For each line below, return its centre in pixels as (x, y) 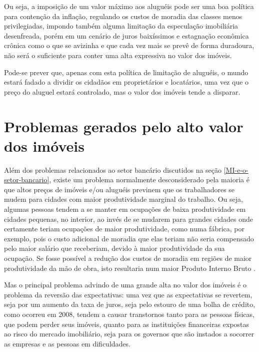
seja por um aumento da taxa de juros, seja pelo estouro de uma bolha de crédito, (130, 304)
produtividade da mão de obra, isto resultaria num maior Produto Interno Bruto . (130, 268)
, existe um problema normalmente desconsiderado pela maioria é (149, 180)
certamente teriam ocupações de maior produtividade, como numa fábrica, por (124, 229)
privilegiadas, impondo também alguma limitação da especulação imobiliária (121, 26)
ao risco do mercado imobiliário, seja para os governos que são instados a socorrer (129, 334)
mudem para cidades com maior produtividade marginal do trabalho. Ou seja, (123, 199)
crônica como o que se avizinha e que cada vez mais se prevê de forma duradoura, (129, 45)
